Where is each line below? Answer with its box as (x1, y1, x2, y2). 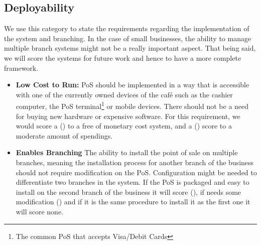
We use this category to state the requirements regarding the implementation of (4, 23, 249, 34)
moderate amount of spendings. (16, 130, 113, 141)
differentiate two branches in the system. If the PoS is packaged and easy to (16, 177, 249, 187)
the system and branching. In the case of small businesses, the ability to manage (4, 33, 251, 43)
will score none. (16, 206, 64, 216)
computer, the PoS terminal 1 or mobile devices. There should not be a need (16, 99, 249, 111)
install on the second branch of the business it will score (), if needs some (16, 186, 241, 197)
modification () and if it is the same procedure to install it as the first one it (16, 196, 250, 207)
